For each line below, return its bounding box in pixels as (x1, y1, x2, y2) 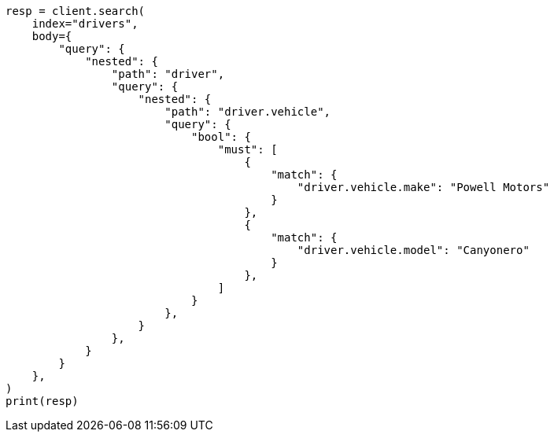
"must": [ (217, 143, 278, 156)
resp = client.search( (6, 5, 146, 17)
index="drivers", (31, 17, 138, 30)
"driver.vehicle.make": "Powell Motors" (297, 181, 550, 193)
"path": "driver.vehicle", (164, 105, 331, 118)
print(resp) (6, 395, 79, 407)
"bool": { (191, 131, 251, 143)
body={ (31, 30, 72, 42)
